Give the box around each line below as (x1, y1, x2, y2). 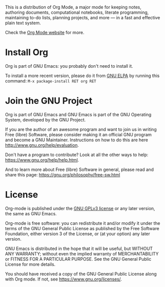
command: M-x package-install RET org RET (5, 78, 97, 83)
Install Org (5, 47, 48, 58)
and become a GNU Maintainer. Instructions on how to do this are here (5, 137, 148, 143)
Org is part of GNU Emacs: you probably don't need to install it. (5, 63, 133, 69)
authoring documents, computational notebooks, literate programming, (5, 9, 149, 15)
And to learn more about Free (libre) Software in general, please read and (5, 166, 154, 172)
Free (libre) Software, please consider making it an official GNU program (5, 131, 152, 137)
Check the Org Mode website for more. (5, 30, 85, 35)
